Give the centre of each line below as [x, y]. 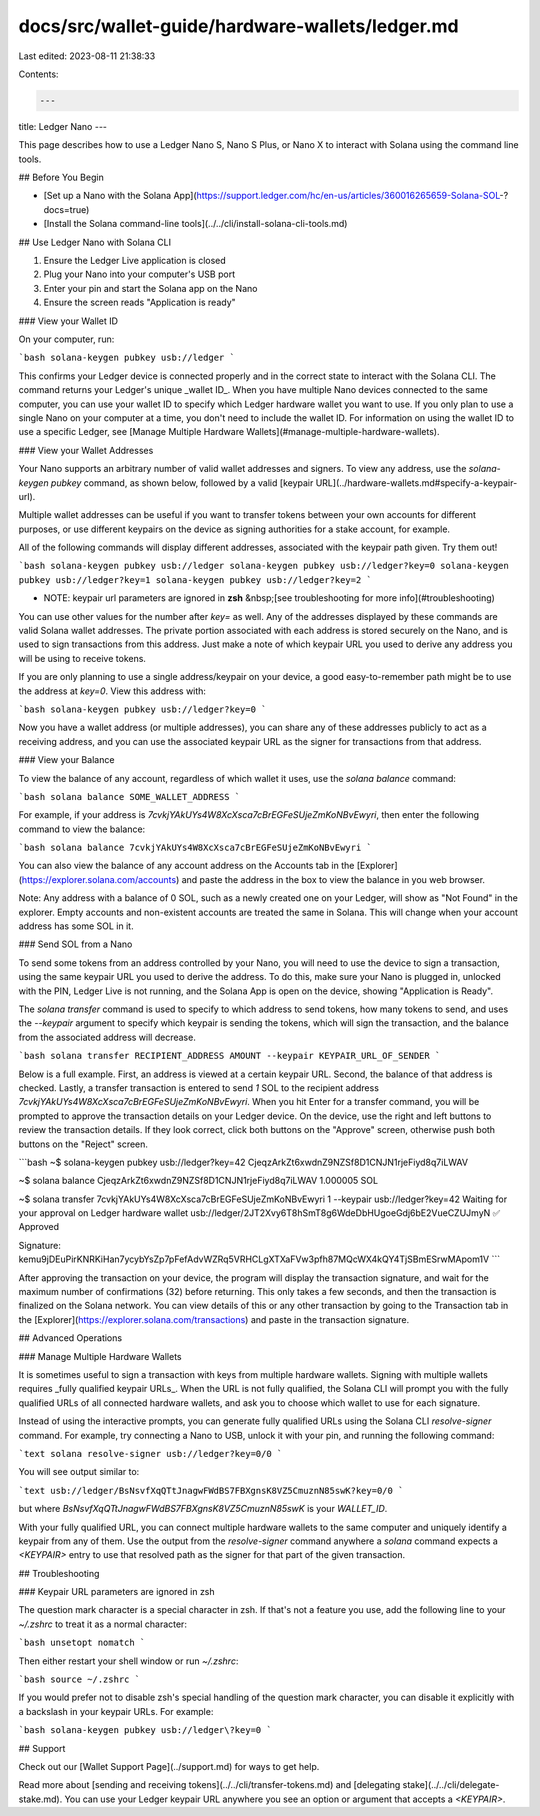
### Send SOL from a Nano [75, 944]
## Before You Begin [61, 177]
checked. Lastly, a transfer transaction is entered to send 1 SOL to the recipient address [199, 1087]
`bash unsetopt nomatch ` [82, 1643]
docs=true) [66, 209]
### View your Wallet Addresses [86, 450]
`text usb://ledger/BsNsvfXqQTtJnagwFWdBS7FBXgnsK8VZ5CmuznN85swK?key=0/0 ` [211, 1490]
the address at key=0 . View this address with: [112, 691]
